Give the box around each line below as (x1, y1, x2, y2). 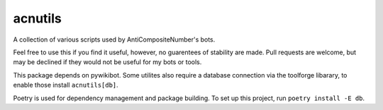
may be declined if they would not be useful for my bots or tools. (13, 58, 202, 66)
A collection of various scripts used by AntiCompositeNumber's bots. (13, 35, 216, 44)
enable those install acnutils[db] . (13, 81, 118, 90)
